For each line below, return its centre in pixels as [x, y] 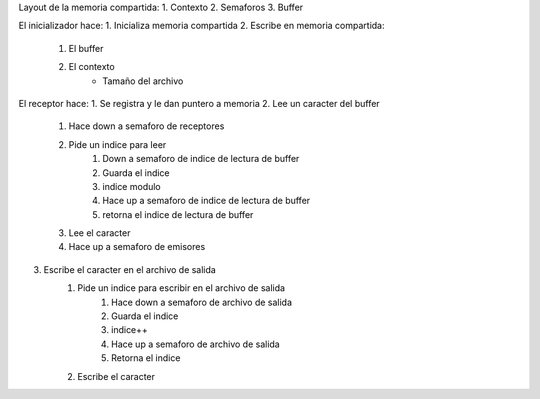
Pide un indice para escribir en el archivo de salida [181, 288]
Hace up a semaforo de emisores [137, 247]
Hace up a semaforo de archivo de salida [195, 344]
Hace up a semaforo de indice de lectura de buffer [206, 201]
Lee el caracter [99, 233]
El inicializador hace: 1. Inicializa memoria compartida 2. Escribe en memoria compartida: [201, 26]
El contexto [91, 67]
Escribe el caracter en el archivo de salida [130, 269]
